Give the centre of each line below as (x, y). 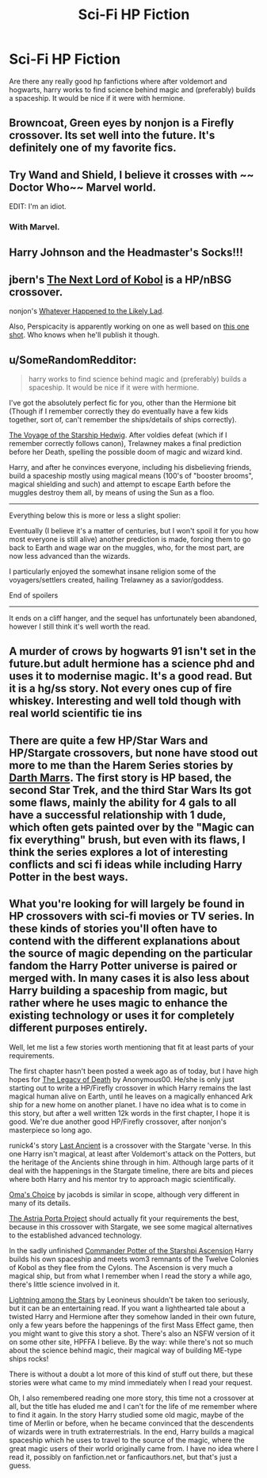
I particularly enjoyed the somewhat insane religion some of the (113, 572)
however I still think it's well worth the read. (80, 627)
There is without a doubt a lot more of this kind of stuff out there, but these (131, 1374)
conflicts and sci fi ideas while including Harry (126, 864)
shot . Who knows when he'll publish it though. (84, 335)
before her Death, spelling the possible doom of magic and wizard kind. (126, 452)
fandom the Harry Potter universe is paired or (123, 966)
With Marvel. (34, 227)
